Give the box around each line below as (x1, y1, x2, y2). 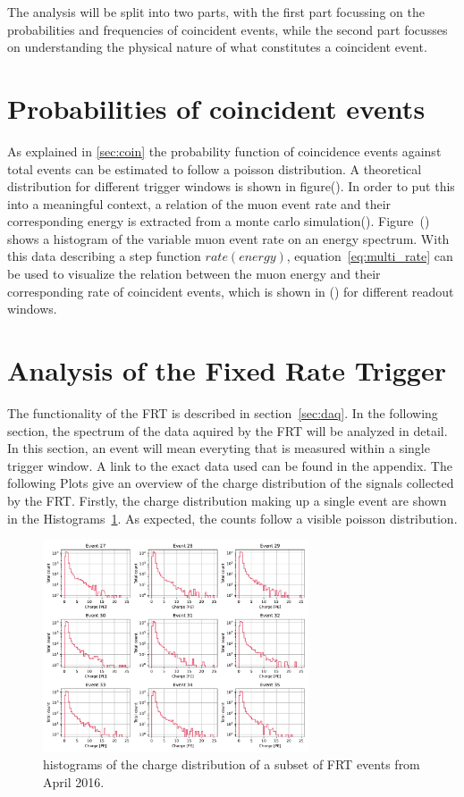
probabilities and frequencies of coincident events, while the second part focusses (7, 20, 448, 38)
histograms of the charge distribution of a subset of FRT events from (43, 755, 420, 774)
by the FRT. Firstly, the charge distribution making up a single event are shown (7, 491, 447, 509)
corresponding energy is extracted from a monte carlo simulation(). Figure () (7, 212, 430, 231)
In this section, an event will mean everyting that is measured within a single (7, 439, 430, 457)
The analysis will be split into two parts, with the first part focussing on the (7, 3, 425, 21)
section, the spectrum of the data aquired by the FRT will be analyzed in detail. (7, 421, 448, 440)
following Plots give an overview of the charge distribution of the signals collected (7, 474, 454, 492)
